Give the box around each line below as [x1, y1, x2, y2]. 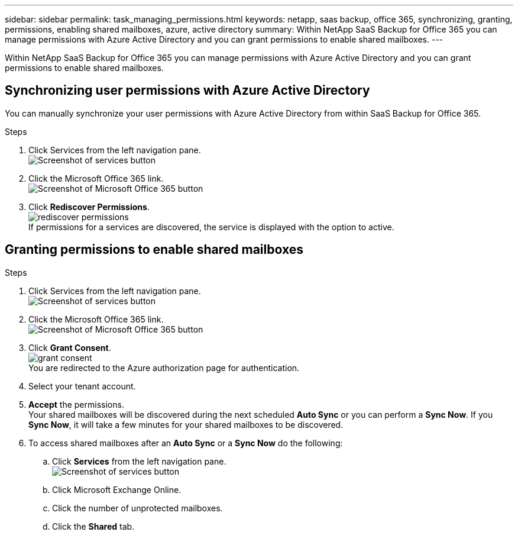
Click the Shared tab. [52, 521, 135, 531]
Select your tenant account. [28, 381, 136, 391]
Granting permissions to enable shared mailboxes [5, 242, 303, 257]
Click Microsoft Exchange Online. [52, 484, 182, 495]
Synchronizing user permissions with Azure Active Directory [5, 83, 370, 98]
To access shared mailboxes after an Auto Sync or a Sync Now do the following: [28, 437, 343, 448]
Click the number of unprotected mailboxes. [52, 502, 223, 513]
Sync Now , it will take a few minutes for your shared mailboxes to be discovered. [28, 419, 344, 430]
